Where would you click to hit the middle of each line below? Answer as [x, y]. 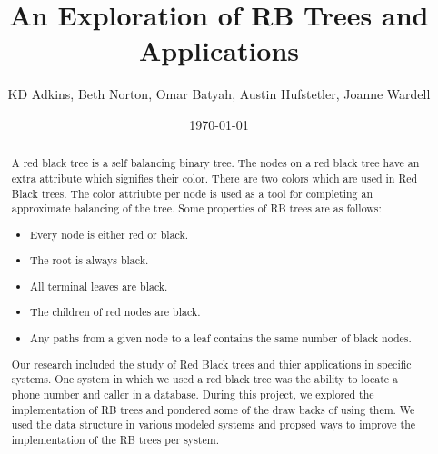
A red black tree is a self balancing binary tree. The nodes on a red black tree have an [215, 163]
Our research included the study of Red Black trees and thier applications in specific [211, 364]
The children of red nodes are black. [115, 312]
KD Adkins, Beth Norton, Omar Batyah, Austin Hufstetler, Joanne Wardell [219, 94]
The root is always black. [90, 260]
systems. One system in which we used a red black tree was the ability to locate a [204, 379]
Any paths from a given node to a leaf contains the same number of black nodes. [221, 338]
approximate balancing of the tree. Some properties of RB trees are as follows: [196, 208]
